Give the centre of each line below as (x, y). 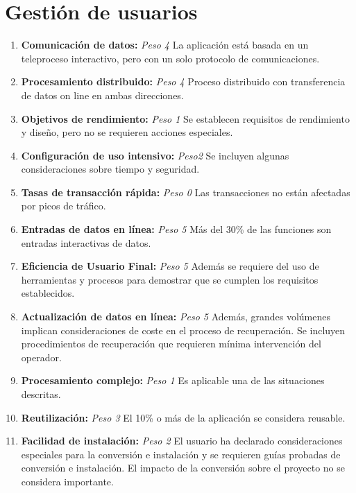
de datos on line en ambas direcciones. (102, 95)
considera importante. (67, 481)
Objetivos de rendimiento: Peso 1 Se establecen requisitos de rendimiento (185, 118)
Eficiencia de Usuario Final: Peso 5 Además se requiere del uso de (170, 266)
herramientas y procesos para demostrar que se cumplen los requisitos (170, 279)
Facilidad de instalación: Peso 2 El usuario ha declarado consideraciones (182, 441)
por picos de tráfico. (63, 206)
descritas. (41, 394)
